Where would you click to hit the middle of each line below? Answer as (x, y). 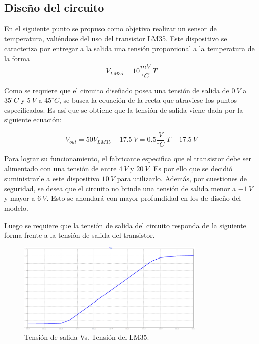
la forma (17, 58)
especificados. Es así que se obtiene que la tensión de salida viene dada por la (124, 110)
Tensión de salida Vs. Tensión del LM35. (87, 337)
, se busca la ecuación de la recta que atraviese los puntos (148, 100)
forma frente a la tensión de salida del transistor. (80, 235)
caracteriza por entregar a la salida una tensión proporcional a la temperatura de (129, 48)
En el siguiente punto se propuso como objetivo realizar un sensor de (110, 29)
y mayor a (20, 198)
